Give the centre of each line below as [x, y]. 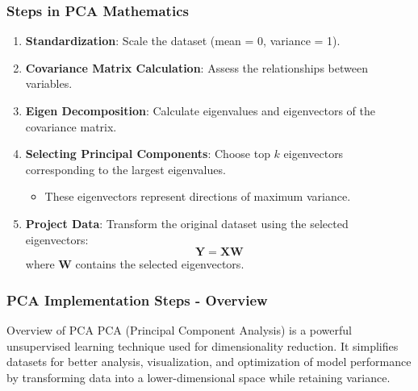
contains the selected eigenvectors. [160, 264]
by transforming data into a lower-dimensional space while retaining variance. [199, 377]
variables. [49, 83]
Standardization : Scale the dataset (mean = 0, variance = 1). [183, 41]
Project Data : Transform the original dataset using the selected [187, 223]
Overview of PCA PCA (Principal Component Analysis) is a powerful [179, 329]
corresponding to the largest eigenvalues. [125, 169]
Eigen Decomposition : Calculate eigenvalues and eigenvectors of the [200, 110]
